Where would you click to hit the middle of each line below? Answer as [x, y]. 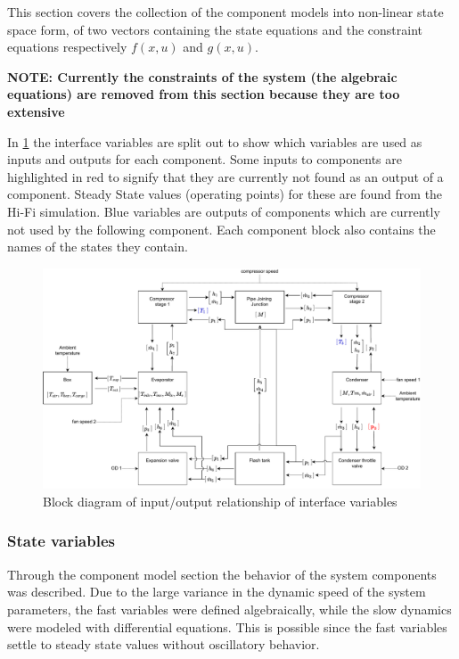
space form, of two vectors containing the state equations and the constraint [215, 29]
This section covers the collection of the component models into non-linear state [225, 12]
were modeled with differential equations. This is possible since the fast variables [227, 626]
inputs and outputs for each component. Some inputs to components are [205, 159]
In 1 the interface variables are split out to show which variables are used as [215, 141]
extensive [36, 111]
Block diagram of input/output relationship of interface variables [220, 501]
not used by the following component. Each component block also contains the [221, 229]
